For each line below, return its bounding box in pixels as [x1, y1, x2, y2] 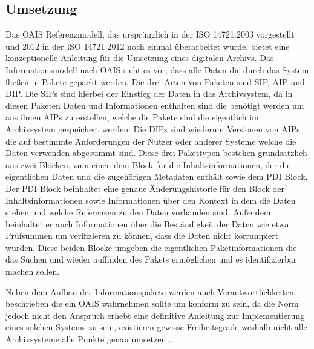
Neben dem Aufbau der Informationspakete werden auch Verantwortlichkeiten [5, 285, 294, 298]
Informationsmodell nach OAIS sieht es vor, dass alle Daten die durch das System [5, 63, 309, 76]
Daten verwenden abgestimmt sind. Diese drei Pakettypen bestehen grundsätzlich [5, 146, 307, 159]
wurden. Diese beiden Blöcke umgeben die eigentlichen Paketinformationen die [5, 241, 297, 253]
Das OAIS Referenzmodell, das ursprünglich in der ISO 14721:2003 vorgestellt [5, 28, 295, 41]
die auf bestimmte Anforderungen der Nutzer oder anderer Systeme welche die [5, 134, 296, 147]
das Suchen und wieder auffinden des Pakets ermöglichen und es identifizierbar [5, 253, 297, 266]
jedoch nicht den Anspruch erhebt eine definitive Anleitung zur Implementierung [5, 308, 305, 321]
